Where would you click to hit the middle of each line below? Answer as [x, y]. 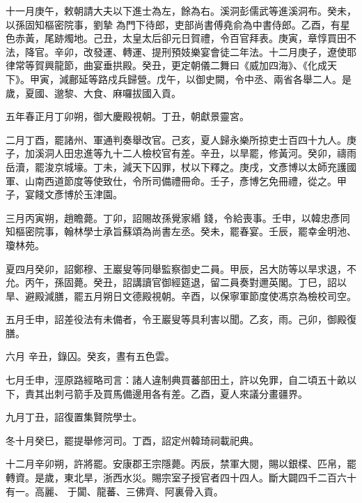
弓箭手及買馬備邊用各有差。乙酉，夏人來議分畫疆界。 [186, 393]
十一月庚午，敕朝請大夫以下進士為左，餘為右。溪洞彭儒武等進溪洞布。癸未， [181, 10]
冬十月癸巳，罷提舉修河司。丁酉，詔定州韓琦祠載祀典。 [132, 440]
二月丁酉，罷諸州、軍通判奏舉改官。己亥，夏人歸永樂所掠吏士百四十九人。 [176, 139]
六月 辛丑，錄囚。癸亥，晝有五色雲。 [90, 356]
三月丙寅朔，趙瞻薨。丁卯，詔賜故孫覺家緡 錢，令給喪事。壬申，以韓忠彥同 [178, 217]
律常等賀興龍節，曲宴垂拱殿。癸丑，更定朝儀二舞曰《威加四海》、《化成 [166, 65]
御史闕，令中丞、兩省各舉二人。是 [273, 78]
